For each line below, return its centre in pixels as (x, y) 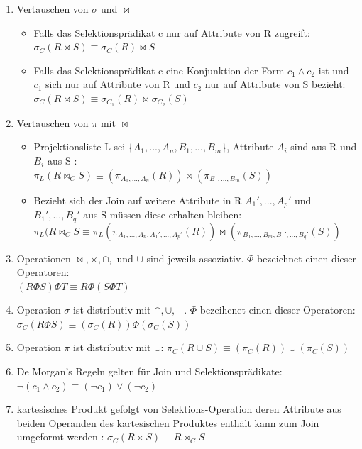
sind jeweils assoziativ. (195, 258)
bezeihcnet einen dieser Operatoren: (278, 310)
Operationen (44, 258)
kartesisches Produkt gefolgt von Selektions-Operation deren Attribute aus (179, 409)
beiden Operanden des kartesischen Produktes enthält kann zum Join (168, 422)
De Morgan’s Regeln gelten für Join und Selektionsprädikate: (149, 371)
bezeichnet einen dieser (307, 258)
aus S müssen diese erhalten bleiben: (163, 215)
